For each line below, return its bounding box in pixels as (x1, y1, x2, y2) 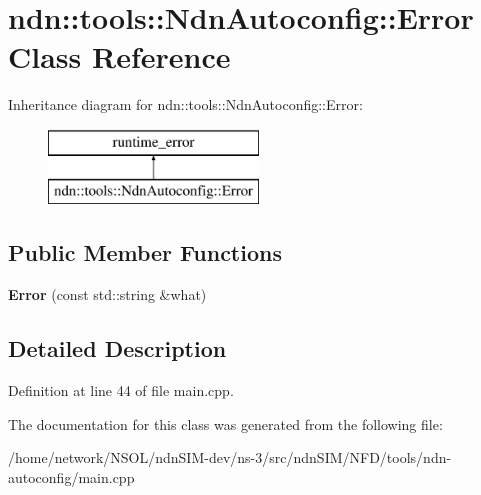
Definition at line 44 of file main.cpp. (8, 380, 234, 401)
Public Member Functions (8, 237, 282, 268)
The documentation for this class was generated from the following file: (8, 413, 443, 434)
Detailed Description (8, 333, 227, 364)
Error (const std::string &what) (8, 284, 207, 305)
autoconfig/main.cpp (8, 466, 135, 487)
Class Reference (8, 36, 231, 77)
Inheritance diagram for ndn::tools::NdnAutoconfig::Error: (8, 94, 363, 115)
